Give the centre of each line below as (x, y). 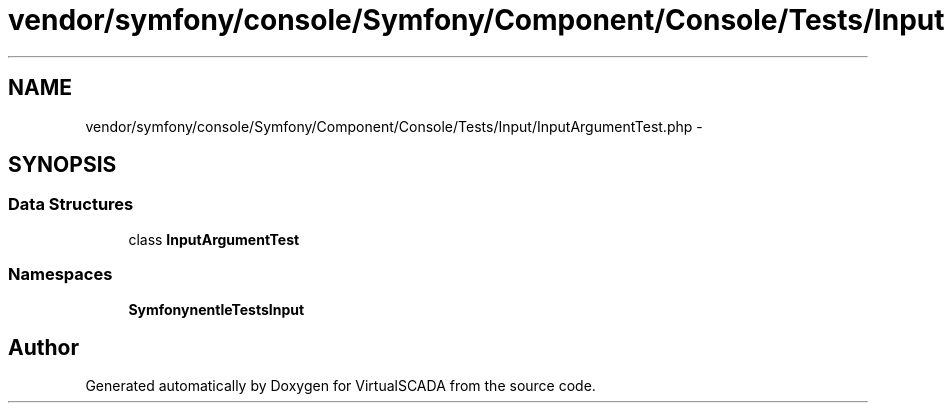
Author (43, 347)
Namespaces (60, 274)
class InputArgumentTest (214, 239)
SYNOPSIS (62, 165)
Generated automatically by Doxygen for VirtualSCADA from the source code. (340, 386)
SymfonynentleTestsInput (216, 309)
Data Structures (71, 204)
